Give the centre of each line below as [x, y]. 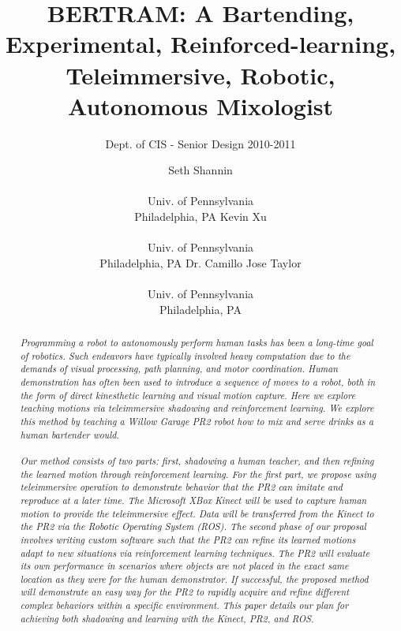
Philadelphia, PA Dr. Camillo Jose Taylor [200, 262]
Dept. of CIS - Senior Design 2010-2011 [200, 143]
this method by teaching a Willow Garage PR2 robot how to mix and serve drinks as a [197, 421]
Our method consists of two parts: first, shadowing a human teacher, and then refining [197, 460]
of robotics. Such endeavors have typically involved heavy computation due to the [185, 355]
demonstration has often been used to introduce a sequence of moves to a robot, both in [198, 381]
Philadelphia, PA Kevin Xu [200, 217]
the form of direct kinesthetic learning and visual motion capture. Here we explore [188, 395]
